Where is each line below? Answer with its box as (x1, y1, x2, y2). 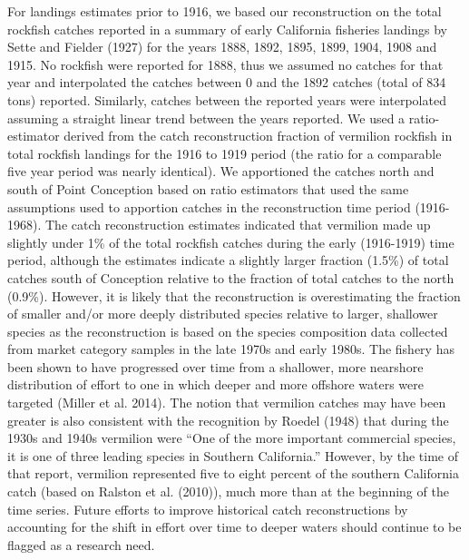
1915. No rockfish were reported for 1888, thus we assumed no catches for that (7, 54, 444, 74)
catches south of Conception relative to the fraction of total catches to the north (7, 268, 454, 287)
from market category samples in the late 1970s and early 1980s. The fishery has (7, 339, 454, 359)
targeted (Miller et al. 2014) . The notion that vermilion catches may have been (7, 393, 446, 412)
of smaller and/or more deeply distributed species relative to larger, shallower (7, 304, 438, 323)
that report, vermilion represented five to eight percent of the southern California (7, 464, 459, 483)
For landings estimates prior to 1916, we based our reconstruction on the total (7, 2, 442, 20)
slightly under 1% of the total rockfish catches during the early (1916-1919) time (7, 232, 454, 251)
